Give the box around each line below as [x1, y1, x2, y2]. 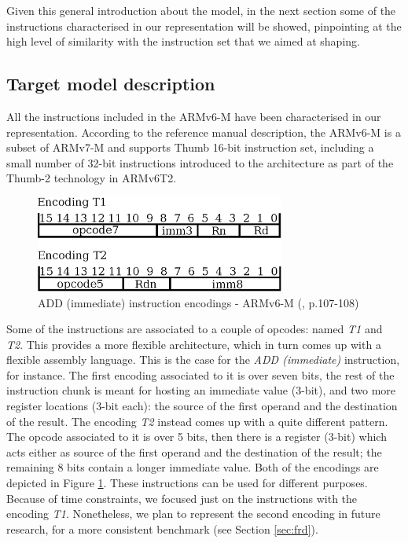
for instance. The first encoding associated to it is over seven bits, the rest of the [6, 366, 395, 383]
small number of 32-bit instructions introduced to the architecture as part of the [6, 154, 394, 171]
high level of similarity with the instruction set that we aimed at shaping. [6, 33, 360, 50]
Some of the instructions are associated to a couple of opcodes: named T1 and [6, 321, 383, 337]
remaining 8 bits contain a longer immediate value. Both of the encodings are [6, 459, 379, 475]
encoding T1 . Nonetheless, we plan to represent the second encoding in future [6, 505, 380, 522]
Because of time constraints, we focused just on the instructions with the [6, 490, 358, 506]
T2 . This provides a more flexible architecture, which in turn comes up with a [6, 336, 381, 352]
